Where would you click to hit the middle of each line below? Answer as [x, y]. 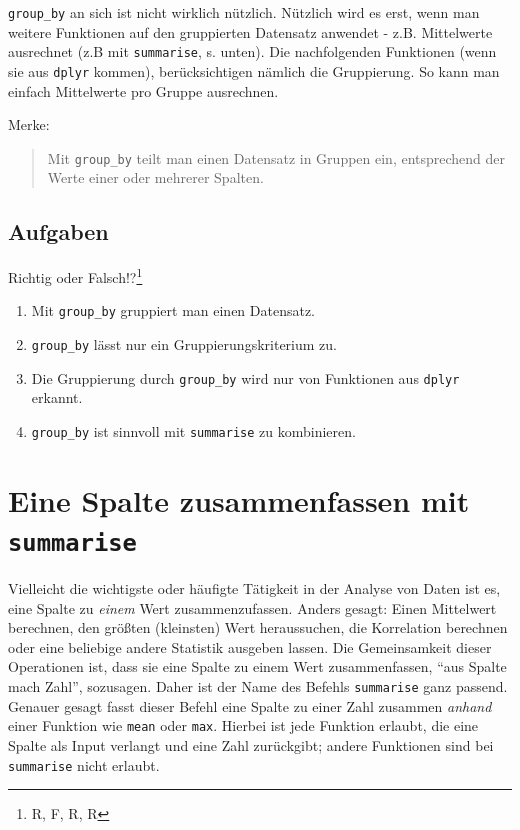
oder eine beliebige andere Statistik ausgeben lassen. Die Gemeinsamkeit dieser [250, 646]
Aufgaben [58, 231]
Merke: [29, 124]
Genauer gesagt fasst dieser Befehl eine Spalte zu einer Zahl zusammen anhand [250, 705]
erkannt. [57, 397]
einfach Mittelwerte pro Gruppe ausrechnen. [143, 90]
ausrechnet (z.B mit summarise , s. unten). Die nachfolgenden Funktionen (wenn [252, 51]
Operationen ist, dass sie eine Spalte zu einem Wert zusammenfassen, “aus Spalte [257, 666]
